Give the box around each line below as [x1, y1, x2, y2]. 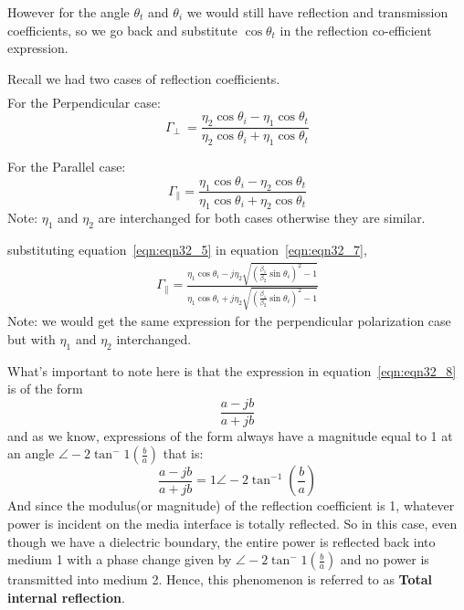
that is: [163, 444, 204, 463]
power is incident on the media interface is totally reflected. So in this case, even [7, 513, 458, 532]
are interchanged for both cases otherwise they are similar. [98, 208, 426, 227]
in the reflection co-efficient [279, 20, 432, 39]
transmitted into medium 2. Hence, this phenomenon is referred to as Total [7, 570, 433, 589]
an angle [7, 444, 55, 463]
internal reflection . [7, 587, 125, 606]
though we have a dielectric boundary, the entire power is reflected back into [7, 531, 436, 551]
